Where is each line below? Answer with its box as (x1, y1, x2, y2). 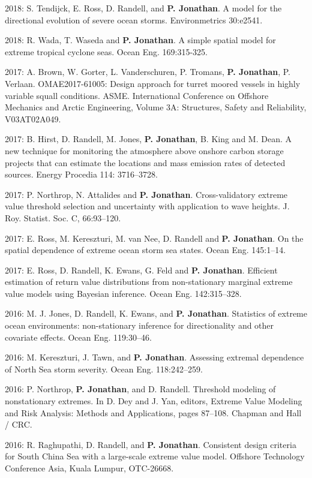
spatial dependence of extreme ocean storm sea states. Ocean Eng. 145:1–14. (5, 243, 286, 256)
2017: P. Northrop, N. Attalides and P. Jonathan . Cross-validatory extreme (5, 188, 288, 200)
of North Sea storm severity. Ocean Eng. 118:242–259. (5, 362, 203, 375)
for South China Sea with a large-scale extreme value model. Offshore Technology (5, 450, 305, 462)
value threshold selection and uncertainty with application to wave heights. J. (5, 200, 290, 212)
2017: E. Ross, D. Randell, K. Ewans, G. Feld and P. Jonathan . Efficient (5, 263, 278, 276)
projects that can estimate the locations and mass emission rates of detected (5, 156, 286, 169)
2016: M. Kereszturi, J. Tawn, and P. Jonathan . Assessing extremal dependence (5, 351, 304, 363)
